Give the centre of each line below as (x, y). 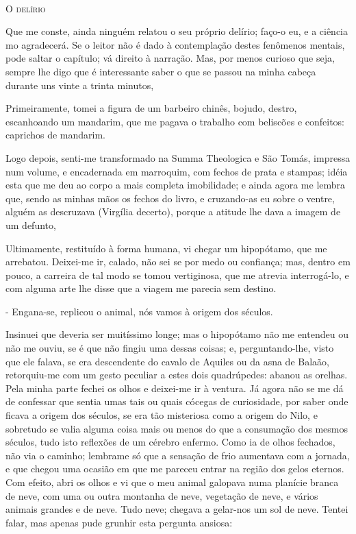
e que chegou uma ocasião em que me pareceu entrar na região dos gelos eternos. (175, 469)
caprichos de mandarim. (55, 135)
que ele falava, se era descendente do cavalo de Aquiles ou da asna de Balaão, (167, 361)
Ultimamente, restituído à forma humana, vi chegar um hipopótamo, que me (166, 248)
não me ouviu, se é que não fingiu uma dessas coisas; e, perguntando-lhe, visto (170, 348)
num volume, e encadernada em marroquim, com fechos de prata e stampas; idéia (177, 171)
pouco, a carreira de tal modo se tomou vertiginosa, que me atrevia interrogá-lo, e (177, 275)
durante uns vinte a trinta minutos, (80, 85)
